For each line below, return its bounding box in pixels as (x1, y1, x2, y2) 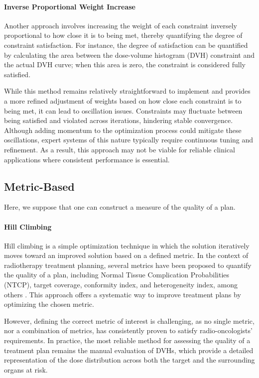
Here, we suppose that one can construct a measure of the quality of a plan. (4, 202, 236, 212)
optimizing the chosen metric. (4, 299, 94, 309)
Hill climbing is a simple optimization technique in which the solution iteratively (4, 240, 250, 251)
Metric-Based (4, 178, 75, 194)
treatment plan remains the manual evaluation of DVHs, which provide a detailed (4, 345, 254, 355)
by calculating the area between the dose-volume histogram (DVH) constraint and (4, 49, 255, 60)
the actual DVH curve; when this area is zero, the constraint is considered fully (4, 59, 246, 70)
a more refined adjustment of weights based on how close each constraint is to (4, 95, 242, 106)
